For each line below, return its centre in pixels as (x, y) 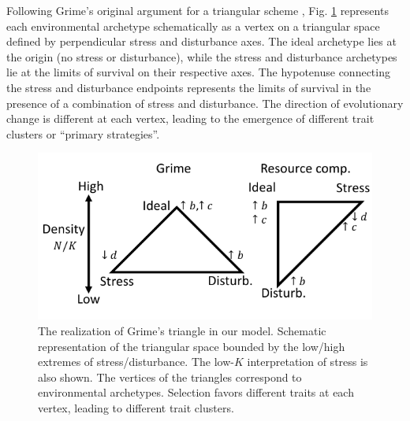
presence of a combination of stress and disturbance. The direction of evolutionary (205, 103)
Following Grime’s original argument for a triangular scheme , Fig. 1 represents (198, 10)
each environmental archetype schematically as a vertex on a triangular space (193, 26)
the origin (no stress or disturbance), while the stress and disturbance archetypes (202, 56)
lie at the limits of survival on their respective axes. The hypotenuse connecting (198, 72)
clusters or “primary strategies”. (83, 133)
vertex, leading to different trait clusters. (136, 407)
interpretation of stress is (307, 362)
